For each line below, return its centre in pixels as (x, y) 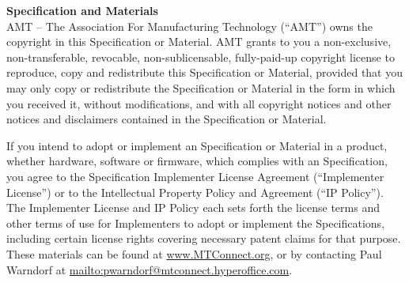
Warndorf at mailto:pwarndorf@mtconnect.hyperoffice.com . (150, 269)
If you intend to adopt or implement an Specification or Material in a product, (197, 145)
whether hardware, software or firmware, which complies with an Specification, (197, 161)
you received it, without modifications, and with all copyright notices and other (199, 103)
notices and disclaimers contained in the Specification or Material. (167, 119)
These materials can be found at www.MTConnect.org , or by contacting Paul (194, 253)
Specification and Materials (82, 10)
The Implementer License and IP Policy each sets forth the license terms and (193, 208)
